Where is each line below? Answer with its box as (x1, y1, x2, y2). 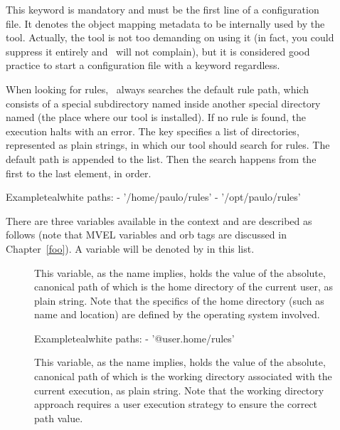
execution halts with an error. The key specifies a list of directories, (6, 123, 299, 138)
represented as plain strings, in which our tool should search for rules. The (6, 137, 330, 152)
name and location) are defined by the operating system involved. (34, 307, 320, 322)
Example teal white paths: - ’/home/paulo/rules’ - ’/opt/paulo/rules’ (6, 189, 301, 204)
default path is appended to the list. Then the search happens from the (6, 151, 317, 166)
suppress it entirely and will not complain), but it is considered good (6, 43, 310, 58)
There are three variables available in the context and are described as (6, 213, 312, 228)
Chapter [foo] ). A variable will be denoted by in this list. (6, 241, 255, 256)
